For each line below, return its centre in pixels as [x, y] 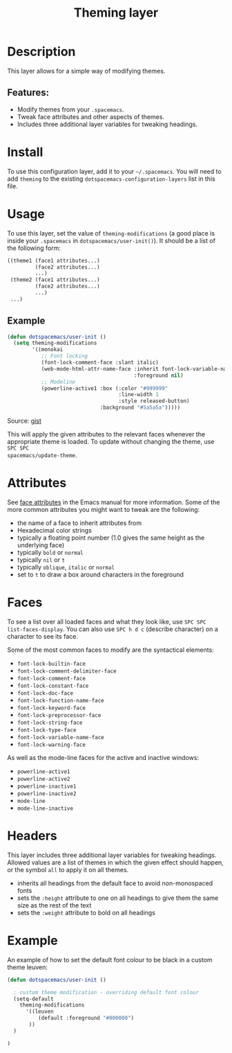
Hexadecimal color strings [54, 530]
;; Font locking [65, 356]
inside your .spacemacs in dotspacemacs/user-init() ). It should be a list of [112, 240]
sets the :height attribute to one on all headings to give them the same [118, 898]
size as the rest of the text [54, 905]
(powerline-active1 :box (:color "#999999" [105, 388]
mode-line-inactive [45, 808]
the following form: [34, 248]
